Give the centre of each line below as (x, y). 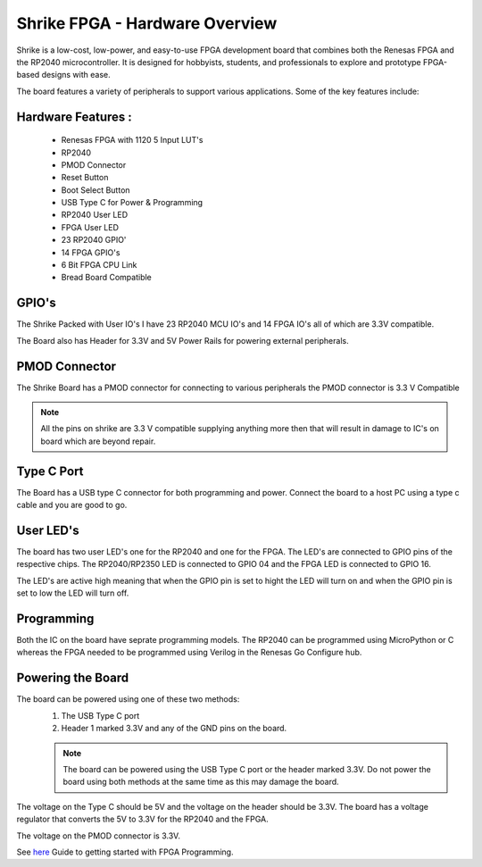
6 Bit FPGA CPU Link (99, 265)
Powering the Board (73, 678)
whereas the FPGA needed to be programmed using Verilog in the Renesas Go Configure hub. (189, 653)
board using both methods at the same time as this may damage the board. (201, 782)
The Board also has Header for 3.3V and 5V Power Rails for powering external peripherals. (183, 340)
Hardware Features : (75, 117)
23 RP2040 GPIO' (94, 240)
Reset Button (85, 178)
